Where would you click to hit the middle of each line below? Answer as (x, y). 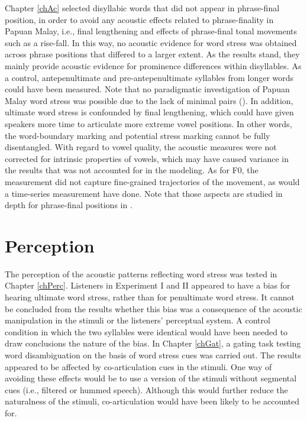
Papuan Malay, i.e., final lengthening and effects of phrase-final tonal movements (151, 31)
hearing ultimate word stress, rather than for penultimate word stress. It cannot (150, 297)
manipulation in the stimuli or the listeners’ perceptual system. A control (138, 320)
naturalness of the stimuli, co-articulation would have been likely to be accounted (152, 401)
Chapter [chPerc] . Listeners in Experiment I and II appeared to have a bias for (148, 285)
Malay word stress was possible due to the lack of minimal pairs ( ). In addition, (149, 100)
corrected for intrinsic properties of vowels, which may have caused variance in (147, 158)
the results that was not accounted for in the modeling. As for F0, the (132, 170)
